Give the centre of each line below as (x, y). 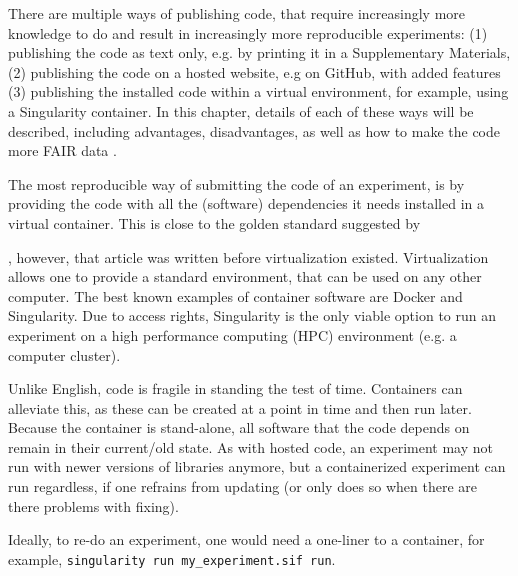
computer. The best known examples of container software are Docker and (235, 295)
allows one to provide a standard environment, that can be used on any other (245, 276)
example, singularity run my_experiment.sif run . (172, 558)
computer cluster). (64, 354)
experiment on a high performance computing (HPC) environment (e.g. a (232, 334)
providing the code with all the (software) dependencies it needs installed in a (246, 203)
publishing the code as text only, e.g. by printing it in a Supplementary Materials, (259, 52)
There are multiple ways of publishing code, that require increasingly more (237, 13)
